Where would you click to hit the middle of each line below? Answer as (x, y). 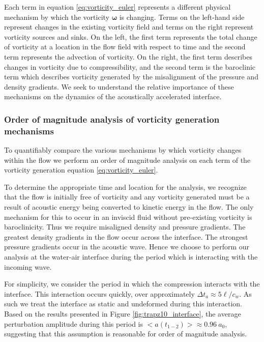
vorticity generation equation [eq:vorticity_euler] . (81, 170)
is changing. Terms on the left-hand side (182, 17)
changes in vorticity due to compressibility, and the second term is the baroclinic (130, 66)
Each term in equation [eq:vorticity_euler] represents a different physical (118, 7)
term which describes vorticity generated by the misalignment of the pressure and (131, 77)
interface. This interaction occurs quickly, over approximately (99, 293)
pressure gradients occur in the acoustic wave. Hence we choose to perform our (127, 247)
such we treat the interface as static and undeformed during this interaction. (123, 304)
